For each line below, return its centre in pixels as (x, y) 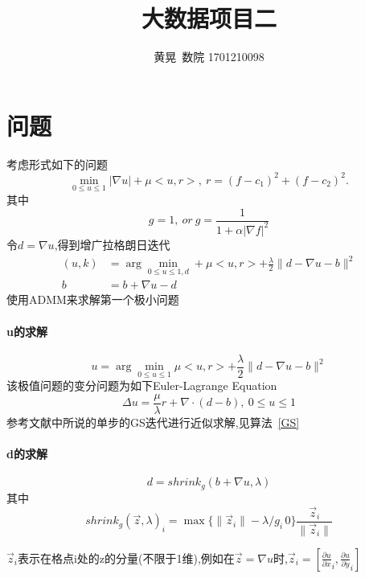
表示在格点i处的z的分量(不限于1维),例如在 (126, 558)
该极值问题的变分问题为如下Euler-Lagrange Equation (142, 385)
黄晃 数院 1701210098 (209, 57)
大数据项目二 (209, 18)
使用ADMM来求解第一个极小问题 (93, 299)
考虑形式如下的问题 (57, 164)
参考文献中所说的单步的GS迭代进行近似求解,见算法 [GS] (153, 422)
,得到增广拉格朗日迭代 (112, 244)
